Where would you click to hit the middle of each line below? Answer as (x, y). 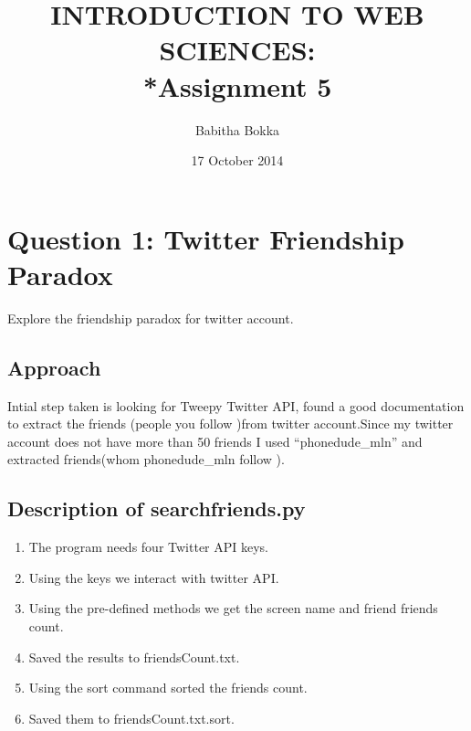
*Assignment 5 (237, 85)
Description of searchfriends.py (157, 509)
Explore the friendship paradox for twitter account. (151, 318)
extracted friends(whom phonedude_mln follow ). (146, 459)
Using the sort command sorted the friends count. (168, 688)
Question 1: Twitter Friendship (206, 238)
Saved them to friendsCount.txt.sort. (131, 718)
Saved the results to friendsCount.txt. (134, 657)
